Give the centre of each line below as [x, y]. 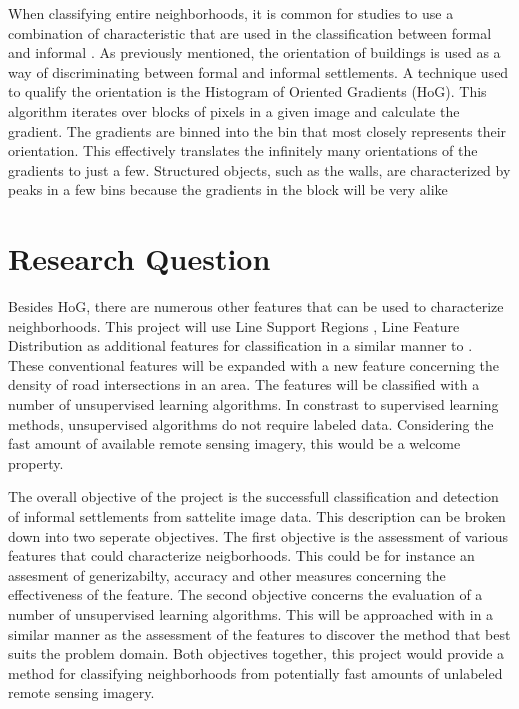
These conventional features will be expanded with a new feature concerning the [254, 364]
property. [36, 462]
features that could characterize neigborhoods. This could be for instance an [241, 555]
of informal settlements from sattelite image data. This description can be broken [257, 516]
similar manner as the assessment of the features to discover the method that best [259, 633]
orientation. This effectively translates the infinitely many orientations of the [243, 150]
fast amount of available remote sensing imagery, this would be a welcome [234, 443]
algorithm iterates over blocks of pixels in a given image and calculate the [234, 110]
